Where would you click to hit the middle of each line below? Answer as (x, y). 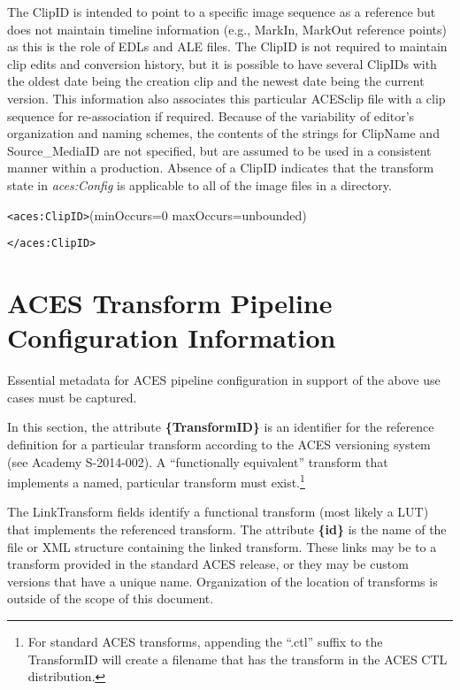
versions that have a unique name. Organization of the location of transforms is (222, 581)
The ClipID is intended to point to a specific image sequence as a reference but (222, 11)
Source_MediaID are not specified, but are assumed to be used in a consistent (219, 150)
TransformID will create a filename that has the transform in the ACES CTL (238, 659)
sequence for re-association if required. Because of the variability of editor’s (211, 115)
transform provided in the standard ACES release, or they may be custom (208, 564)
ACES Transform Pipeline (170, 303)
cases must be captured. (72, 397)
